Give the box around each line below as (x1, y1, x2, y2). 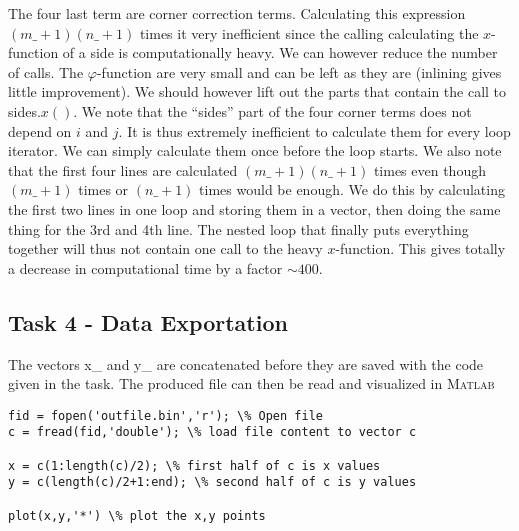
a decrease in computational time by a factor (8, 257, 283, 278)
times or (78, 179, 129, 200)
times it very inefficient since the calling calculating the (139, 22, 479, 43)
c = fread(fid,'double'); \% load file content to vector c (8, 425, 417, 440)
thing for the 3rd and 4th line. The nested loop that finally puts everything (8, 218, 469, 239)
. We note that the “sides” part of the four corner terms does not (73, 100, 472, 121)
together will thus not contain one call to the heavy (8, 238, 323, 259)
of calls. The (8, 61, 84, 82)
